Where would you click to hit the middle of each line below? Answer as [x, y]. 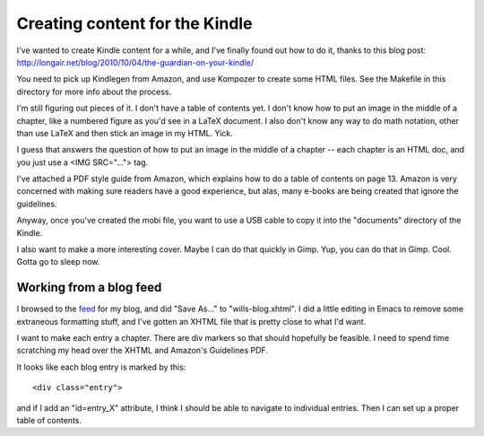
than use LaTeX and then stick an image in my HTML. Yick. [125, 133]
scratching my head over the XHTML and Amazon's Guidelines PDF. [143, 351]
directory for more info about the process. [94, 92]
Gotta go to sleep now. [58, 262]
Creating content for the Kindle [134, 23]
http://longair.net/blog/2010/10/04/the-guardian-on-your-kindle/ [135, 62]
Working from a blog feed [89, 288]
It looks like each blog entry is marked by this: [101, 367]
